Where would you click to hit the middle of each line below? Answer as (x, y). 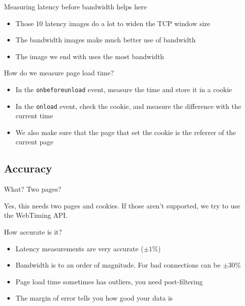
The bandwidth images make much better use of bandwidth (106, 40)
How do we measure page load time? (59, 73)
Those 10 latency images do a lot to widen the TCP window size (113, 23)
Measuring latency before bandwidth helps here (76, 6)
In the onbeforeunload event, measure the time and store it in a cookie (124, 89)
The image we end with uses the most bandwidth (90, 56)
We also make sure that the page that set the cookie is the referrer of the (126, 132)
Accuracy (28, 168)
